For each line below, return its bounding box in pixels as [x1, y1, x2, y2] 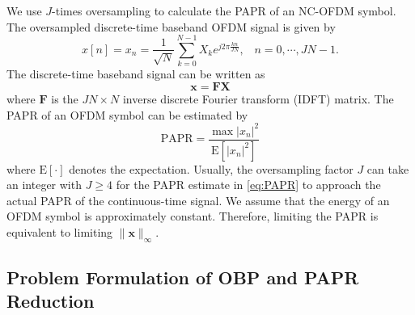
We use [6, 2, 42, 19]
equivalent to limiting [6, 223, 113, 240]
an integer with [6, 176, 82, 193]
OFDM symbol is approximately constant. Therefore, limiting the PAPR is [6, 208, 379, 225]
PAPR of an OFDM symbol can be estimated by [6, 106, 248, 123]
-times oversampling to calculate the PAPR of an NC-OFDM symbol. [52, 2, 396, 19]
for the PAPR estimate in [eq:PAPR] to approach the [116, 176, 381, 193]
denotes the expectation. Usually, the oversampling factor [69, 160, 354, 177]
